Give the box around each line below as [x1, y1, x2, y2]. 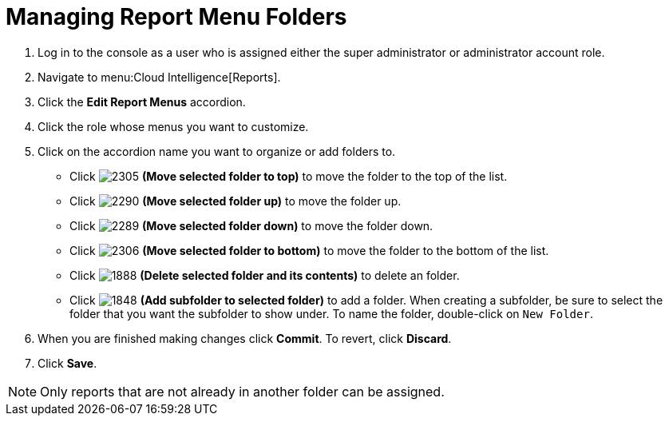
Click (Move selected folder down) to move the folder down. [69, 218, 433, 233]
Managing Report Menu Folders [6, 3, 347, 30]
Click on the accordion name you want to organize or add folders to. [38, 144, 396, 158]
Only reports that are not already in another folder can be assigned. [40, 383, 445, 400]
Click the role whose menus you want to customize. [38, 119, 309, 133]
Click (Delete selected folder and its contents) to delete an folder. [69, 268, 460, 282]
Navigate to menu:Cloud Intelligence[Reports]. [38, 70, 281, 84]
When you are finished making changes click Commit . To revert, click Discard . [38, 331, 452, 345]
